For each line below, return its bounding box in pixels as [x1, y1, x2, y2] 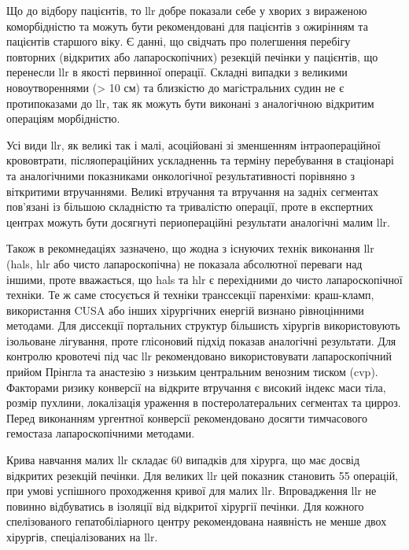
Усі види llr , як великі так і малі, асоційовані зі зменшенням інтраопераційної [6, 136, 381, 153]
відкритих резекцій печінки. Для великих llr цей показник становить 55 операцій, [6, 467, 399, 483]
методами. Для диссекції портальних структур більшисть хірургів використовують [6, 317, 400, 334]
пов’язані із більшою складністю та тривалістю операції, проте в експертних [6, 198, 374, 215]
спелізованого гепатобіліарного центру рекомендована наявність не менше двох [6, 513, 387, 530]
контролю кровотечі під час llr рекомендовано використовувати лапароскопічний [6, 348, 392, 364]
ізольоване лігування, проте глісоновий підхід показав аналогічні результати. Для [6, 332, 396, 349]
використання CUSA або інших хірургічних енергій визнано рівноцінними [6, 301, 364, 318]
